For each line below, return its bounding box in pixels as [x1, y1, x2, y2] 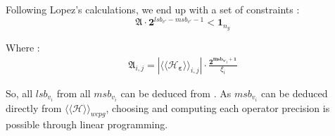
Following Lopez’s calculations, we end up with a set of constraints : [6, 2, 300, 16]
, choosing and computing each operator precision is [106, 100, 330, 115]
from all [56, 85, 91, 100]
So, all [6, 85, 33, 100]
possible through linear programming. [6, 117, 168, 132]
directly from [6, 100, 62, 115]
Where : [6, 39, 40, 54]
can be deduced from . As [120, 85, 232, 100]
